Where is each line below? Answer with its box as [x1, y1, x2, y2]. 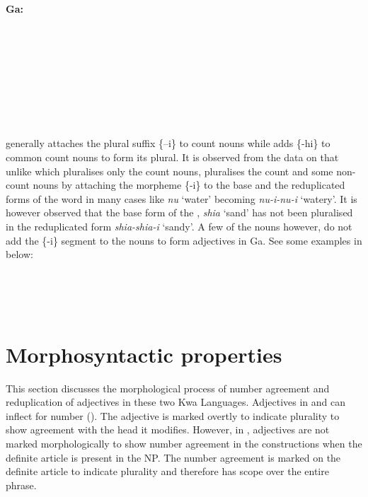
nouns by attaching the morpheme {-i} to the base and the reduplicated [33, 177, 345, 192]
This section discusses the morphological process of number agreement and [6, 380, 330, 395]
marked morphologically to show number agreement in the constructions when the [6, 435, 362, 450]
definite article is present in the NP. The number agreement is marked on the [6, 450, 341, 464]
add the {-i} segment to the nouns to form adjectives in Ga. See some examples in [6, 233, 362, 247]
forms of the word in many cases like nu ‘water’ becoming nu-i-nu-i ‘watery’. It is [6, 191, 357, 206]
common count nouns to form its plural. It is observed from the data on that [6, 149, 339, 164]
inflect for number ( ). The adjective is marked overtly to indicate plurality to [6, 408, 340, 423]
